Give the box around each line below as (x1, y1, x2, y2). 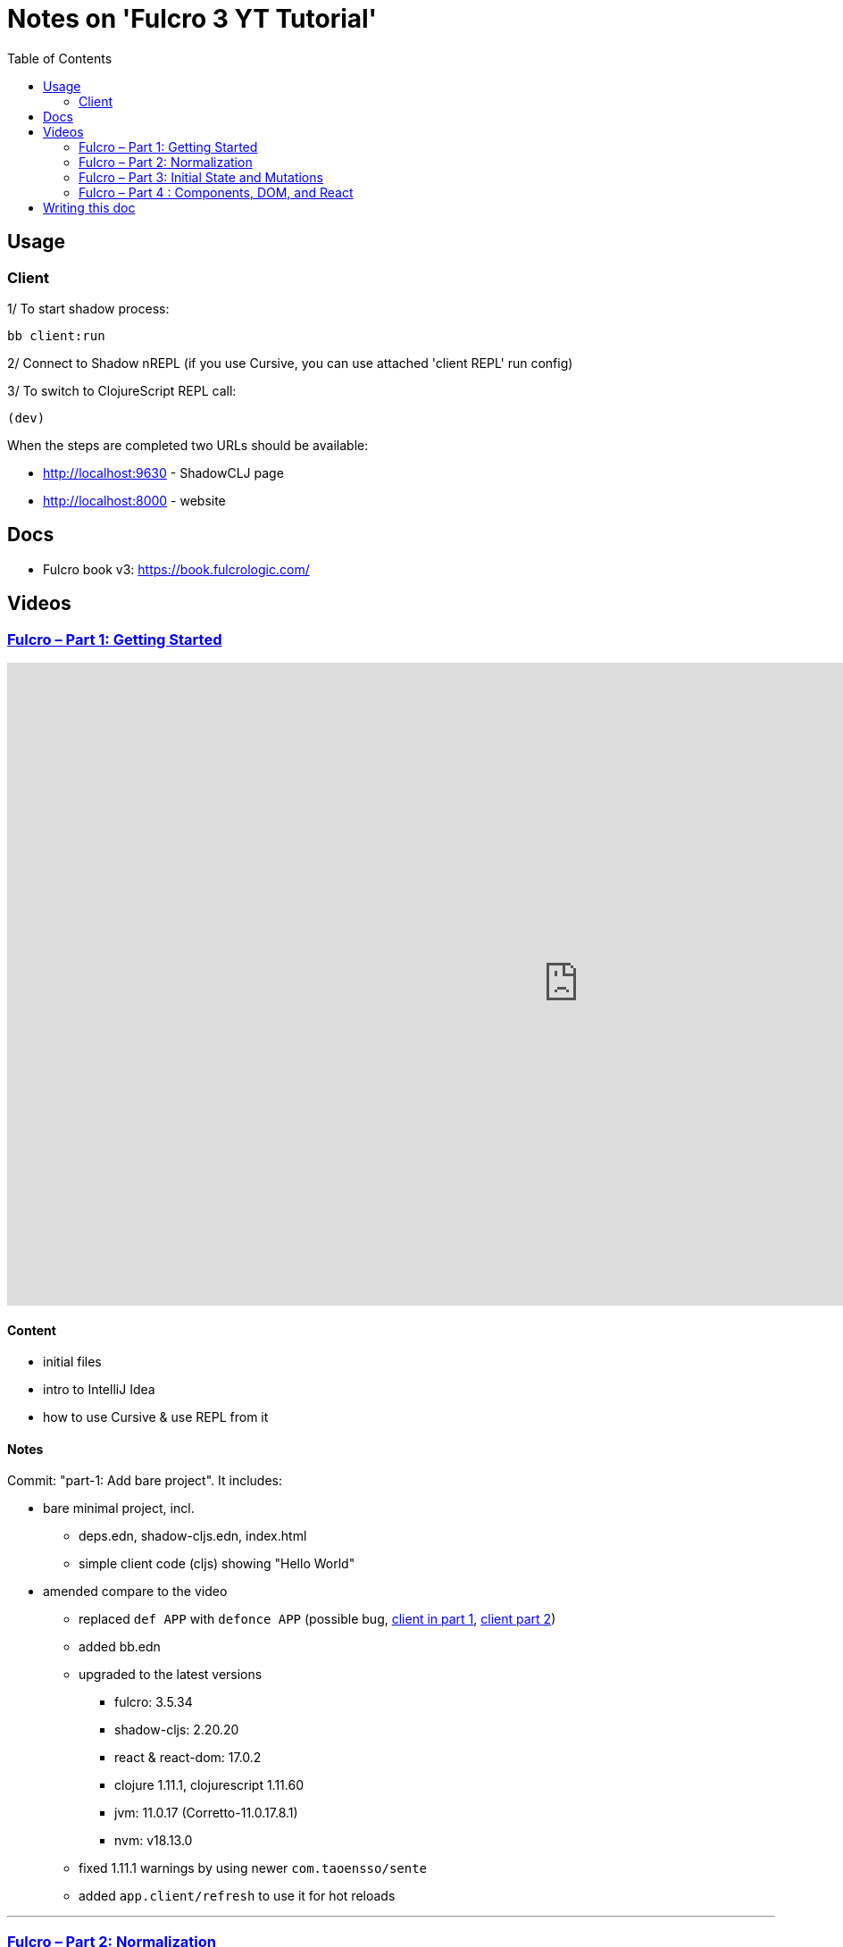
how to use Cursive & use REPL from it (43, 1409, 269, 1425)
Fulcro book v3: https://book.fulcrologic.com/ (43, 561, 310, 577)
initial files (43, 1354, 102, 1370)
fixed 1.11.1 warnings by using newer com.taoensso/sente (79, 1860, 428, 1876)
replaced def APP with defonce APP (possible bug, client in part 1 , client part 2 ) (79, 1611, 556, 1627)
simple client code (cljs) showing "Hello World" (79, 1556, 355, 1572)
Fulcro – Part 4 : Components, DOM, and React (79, 184, 354, 200)
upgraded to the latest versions (79, 1667, 263, 1683)
